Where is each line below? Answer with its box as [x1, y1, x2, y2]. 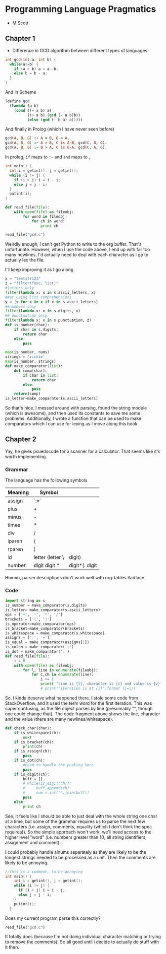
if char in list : [23, 373, 58, 378]
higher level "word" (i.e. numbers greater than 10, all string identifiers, [5, 834, 147, 840]
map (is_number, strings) [5, 359, 56, 364]
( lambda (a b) [9, 103, 39, 108]
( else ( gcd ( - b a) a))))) [27, 117, 83, 122]
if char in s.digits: [14, 327, 58, 332]
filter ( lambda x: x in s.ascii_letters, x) [5, 290, 96, 295]
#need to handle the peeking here [23, 762, 94, 767]
